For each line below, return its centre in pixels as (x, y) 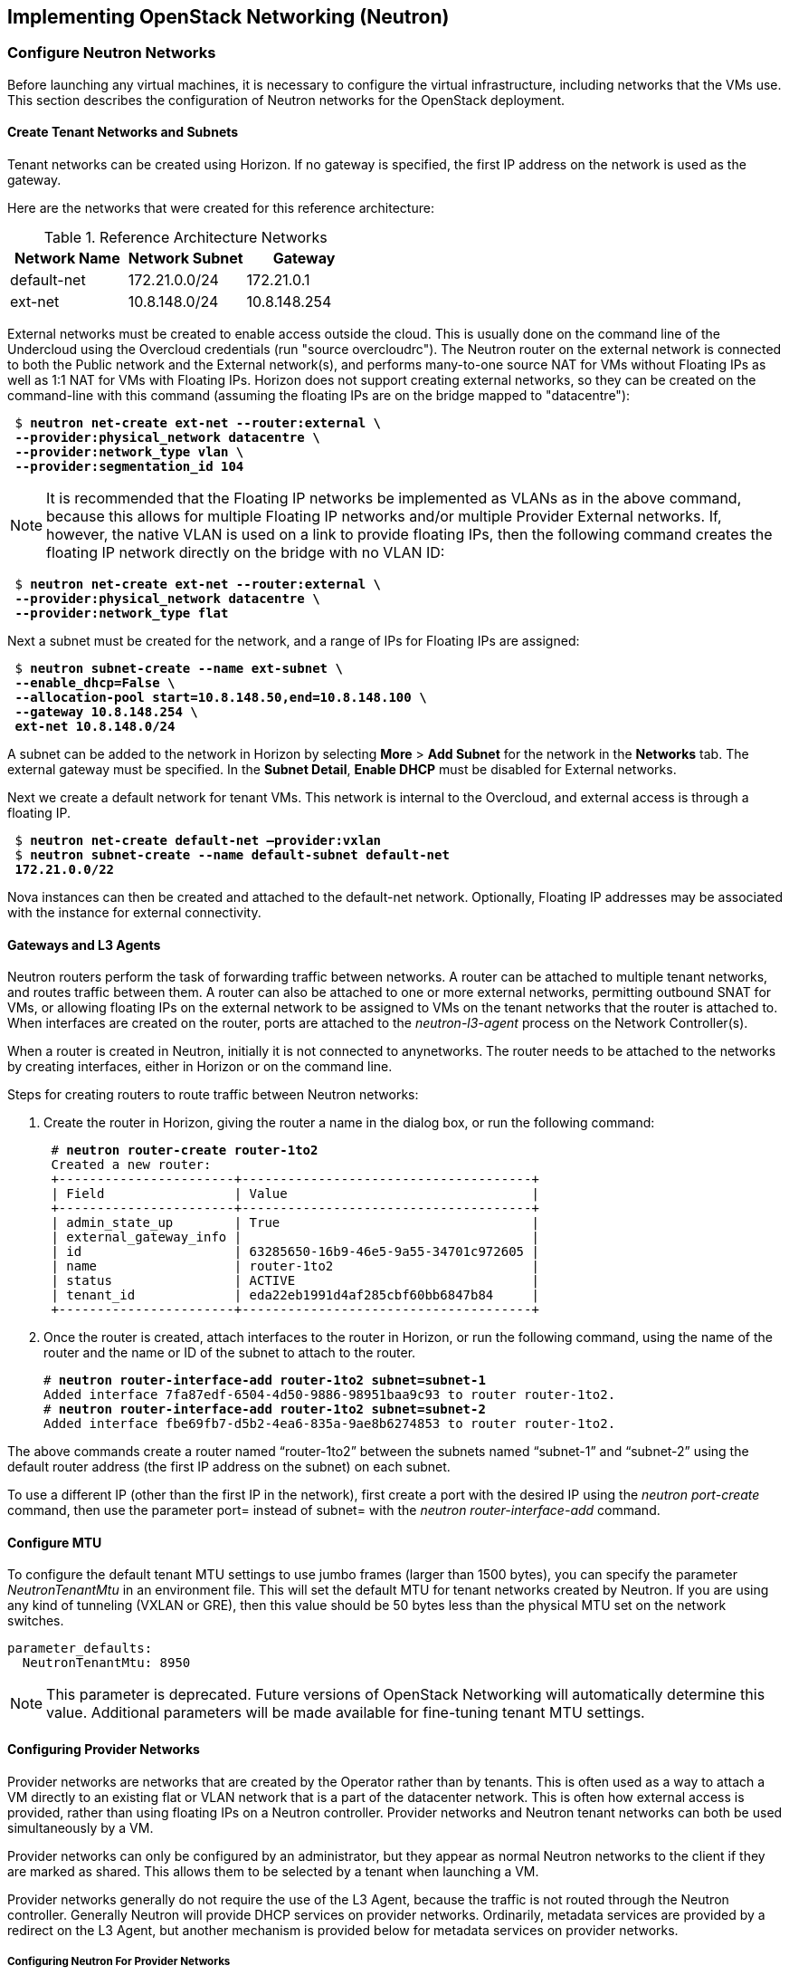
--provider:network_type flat (122, 614)
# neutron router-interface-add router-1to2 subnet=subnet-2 (265, 1409)
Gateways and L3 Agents (84, 944)
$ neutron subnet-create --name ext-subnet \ (179, 669)
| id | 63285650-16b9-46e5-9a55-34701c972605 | (295, 1252)
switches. (36, 1621)
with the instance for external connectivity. (134, 913)
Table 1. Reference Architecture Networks (185, 238)
